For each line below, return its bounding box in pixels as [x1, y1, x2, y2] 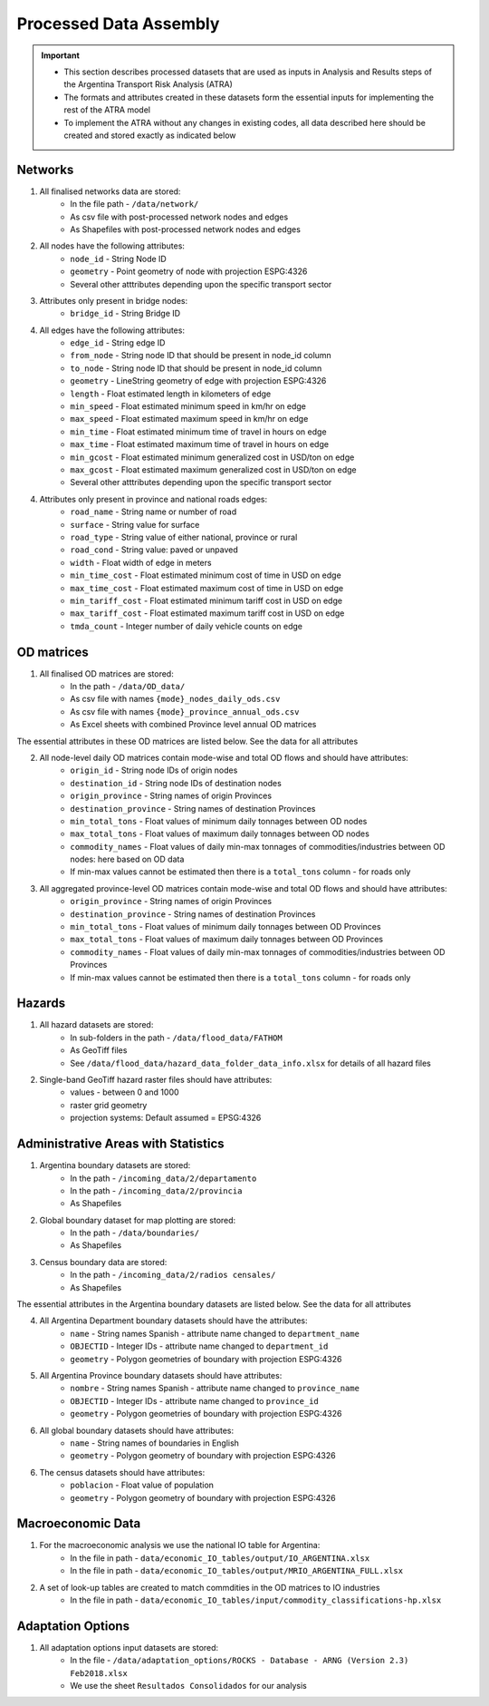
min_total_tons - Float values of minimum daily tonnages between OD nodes [70, 815, 368, 826]
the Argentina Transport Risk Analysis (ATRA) [63, 79, 233, 90]
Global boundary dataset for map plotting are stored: [39, 1214, 236, 1225]
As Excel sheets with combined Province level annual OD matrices [70, 719, 317, 730]
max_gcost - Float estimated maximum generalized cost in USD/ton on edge [70, 464, 357, 475]
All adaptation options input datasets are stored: [39, 1642, 219, 1652]
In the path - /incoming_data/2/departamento [70, 1173, 257, 1184]
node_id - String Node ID [70, 253, 167, 264]
